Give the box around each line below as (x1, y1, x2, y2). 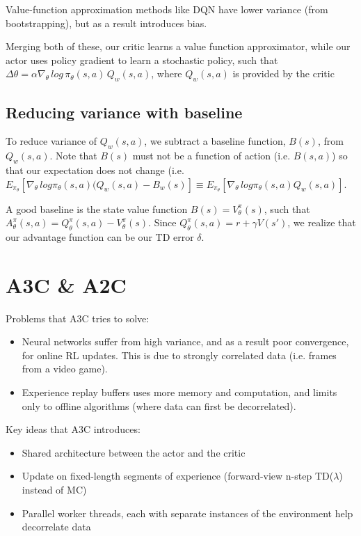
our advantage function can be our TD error (6, 229, 194, 244)
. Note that (49, 148, 97, 163)
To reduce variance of (6, 134, 97, 148)
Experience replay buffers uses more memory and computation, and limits (22, 385, 337, 400)
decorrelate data (22, 519, 91, 534)
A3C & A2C (6, 270, 127, 299)
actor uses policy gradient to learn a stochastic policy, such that (6, 52, 278, 67)
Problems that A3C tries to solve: (6, 310, 150, 325)
